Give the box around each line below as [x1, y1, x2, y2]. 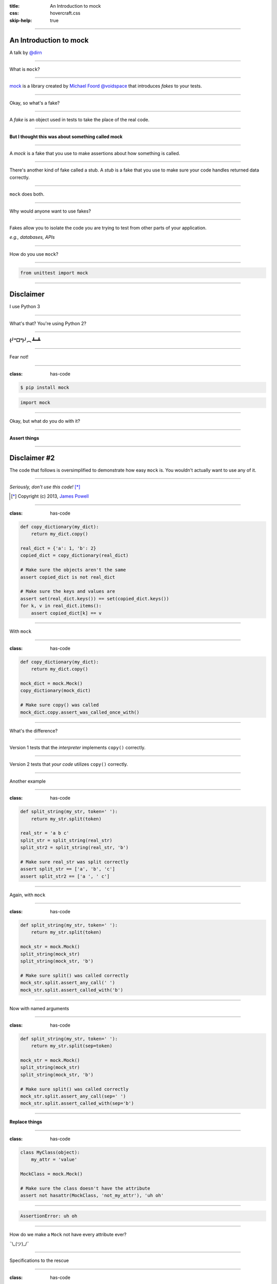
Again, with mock [9, 892, 46, 898]
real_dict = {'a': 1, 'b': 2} [20, 545, 96, 551]
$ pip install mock [20, 384, 69, 390]
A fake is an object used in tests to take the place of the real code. [9, 117, 150, 123]
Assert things [9, 435, 39, 441]
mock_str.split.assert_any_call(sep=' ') [20, 1093, 126, 1099]
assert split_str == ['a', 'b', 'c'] [20, 866, 115, 872]
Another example [9, 778, 46, 784]
